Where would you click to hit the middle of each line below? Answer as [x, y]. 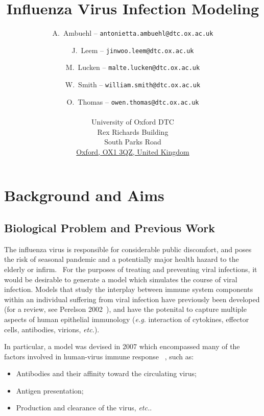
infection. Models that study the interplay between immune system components [129, 289]
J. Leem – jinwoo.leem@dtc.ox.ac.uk [133, 50]
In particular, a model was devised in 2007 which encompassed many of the [122, 346]
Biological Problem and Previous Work [110, 227]
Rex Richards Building [133, 131]
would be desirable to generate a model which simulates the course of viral [121, 279]
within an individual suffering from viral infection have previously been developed [132, 299]
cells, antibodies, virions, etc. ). [52, 329]
